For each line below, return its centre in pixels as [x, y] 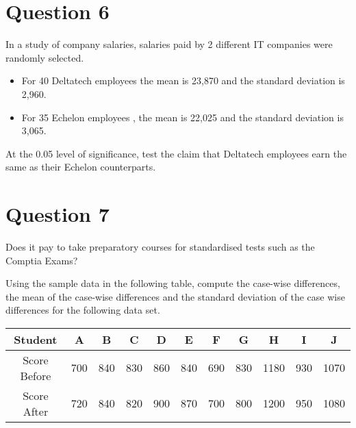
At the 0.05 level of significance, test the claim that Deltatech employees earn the [176, 153]
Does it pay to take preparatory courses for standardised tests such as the [160, 247]
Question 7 [58, 214]
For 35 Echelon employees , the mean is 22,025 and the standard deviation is [182, 117]
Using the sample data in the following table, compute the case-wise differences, [173, 283]
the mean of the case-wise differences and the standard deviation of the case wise [175, 296]
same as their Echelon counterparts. [81, 167]
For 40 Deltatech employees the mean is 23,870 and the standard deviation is [183, 80]
